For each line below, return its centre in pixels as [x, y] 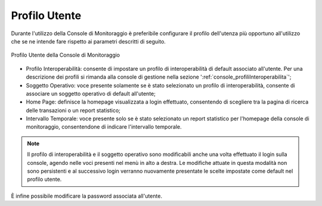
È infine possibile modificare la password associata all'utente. [86, 196]
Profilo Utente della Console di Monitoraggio [66, 55]
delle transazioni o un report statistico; [73, 110]
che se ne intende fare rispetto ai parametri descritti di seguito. [89, 41]
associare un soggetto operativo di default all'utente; [91, 93]
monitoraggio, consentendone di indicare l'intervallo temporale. [104, 127]
